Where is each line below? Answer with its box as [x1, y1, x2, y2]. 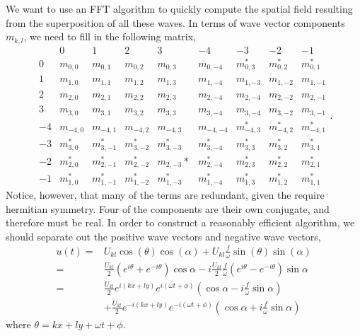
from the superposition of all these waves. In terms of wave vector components [6, 15, 345, 30]
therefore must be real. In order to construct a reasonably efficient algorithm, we [6, 215, 355, 230]
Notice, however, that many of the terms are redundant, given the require [6, 187, 325, 202]
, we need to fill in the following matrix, [23, 29, 196, 44]
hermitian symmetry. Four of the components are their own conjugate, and [6, 201, 330, 216]
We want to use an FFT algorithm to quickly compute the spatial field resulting [6, 1, 353, 16]
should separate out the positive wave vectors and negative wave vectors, [6, 228, 321, 243]
